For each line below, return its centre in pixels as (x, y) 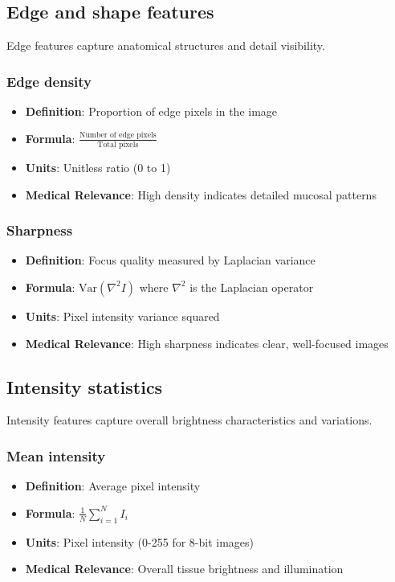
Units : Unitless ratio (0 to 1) (98, 167)
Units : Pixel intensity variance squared (122, 316)
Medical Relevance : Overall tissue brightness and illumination (184, 569)
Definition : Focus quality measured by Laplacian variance (170, 260)
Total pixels (118, 144)
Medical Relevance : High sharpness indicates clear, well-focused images (207, 343)
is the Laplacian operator (252, 287)
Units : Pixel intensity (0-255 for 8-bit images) (139, 541)
